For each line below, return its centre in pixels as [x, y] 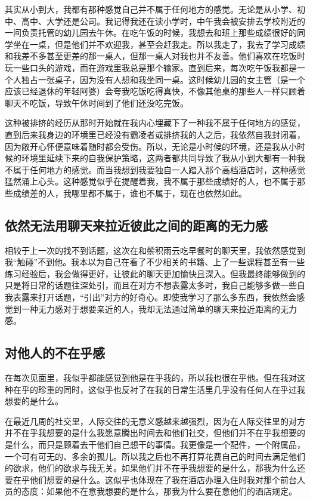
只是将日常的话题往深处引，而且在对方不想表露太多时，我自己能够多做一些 [151, 285]
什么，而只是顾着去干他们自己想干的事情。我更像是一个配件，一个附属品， [159, 445]
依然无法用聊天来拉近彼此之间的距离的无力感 [136, 225]
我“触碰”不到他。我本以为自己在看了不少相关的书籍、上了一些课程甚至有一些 [155, 262]
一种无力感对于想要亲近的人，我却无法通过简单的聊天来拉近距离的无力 [159, 308]
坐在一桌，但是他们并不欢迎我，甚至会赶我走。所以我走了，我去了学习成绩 [159, 44]
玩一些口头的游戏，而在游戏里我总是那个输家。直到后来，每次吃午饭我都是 [151, 67]
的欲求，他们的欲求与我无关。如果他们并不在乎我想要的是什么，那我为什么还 [155, 468]
